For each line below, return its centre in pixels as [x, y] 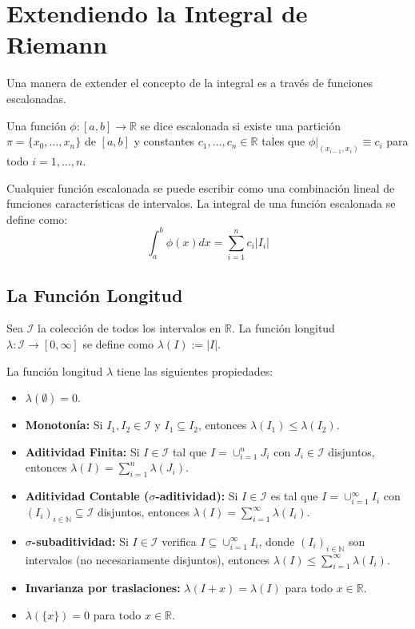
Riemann [57, 44]
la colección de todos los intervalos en [130, 328]
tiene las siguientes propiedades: [195, 370]
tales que [283, 141]
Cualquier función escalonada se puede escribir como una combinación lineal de [201, 187]
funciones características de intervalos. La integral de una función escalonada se [201, 203]
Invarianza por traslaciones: [103, 588]
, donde [277, 541]
